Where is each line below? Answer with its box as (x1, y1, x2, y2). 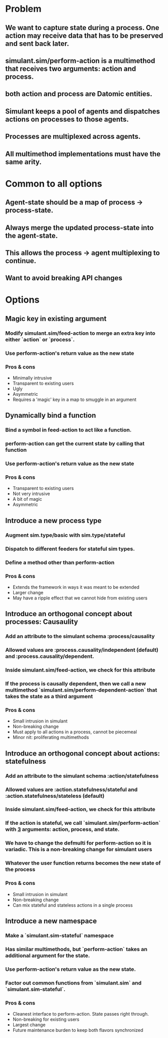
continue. (5, 256, 37, 265)
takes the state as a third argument (5, 693, 93, 700)
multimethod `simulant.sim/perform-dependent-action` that (5, 686, 157, 694)
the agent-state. (5, 231, 58, 240)
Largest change (12, 1021, 46, 1028)
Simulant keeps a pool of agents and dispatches (5, 107, 160, 116)
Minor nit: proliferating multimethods (12, 734, 89, 740)
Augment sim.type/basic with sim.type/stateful (5, 531, 125, 538)
